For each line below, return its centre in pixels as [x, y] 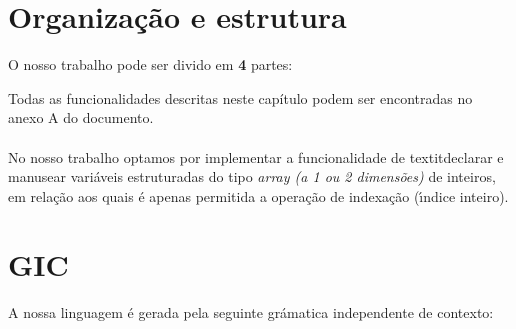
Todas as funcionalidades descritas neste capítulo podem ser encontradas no [240, 97]
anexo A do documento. [81, 117]
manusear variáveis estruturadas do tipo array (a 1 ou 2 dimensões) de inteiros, [252, 176]
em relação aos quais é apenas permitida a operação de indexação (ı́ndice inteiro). [258, 195]
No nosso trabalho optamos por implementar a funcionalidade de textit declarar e [256, 156]
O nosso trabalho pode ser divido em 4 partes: [150, 64]
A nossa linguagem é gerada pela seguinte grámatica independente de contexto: [251, 312]
